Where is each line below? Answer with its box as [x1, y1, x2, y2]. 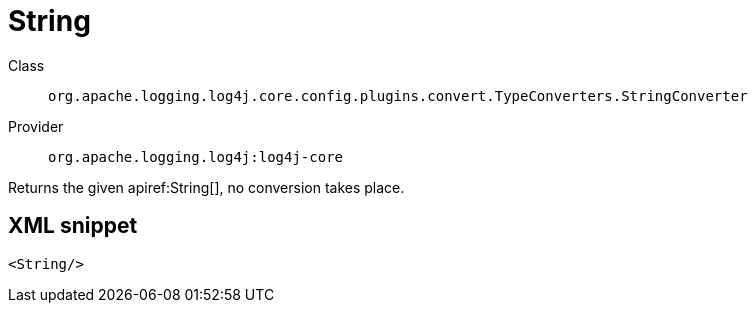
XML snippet [8, 213, 138, 239]
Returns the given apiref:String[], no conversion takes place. [8, 178, 405, 196]
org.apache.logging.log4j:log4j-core [48, 148, 344, 165]
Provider [8, 117, 64, 135]
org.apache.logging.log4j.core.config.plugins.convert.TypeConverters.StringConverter [48, 87, 748, 104]
